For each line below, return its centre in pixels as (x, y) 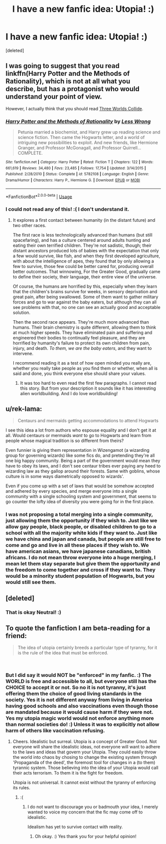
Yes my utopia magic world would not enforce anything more (80, 718)
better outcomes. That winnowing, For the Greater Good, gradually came (86, 271)
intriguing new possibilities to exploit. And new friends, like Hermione (88, 143)
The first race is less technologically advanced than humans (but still (83, 235)
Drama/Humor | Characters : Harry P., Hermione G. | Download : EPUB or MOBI (73, 180)
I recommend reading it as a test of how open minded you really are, (82, 363)
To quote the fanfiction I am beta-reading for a (78, 628)
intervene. (23, 353)
